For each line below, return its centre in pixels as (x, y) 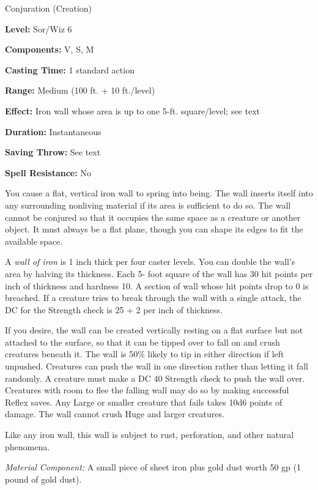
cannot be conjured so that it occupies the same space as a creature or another (153, 217)
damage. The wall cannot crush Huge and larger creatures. (115, 414)
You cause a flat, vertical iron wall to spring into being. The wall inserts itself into (159, 193)
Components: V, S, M (50, 49)
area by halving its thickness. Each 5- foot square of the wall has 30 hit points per (159, 273)
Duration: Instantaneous (53, 131)
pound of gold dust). (43, 479)
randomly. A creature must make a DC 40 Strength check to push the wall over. (155, 378)
